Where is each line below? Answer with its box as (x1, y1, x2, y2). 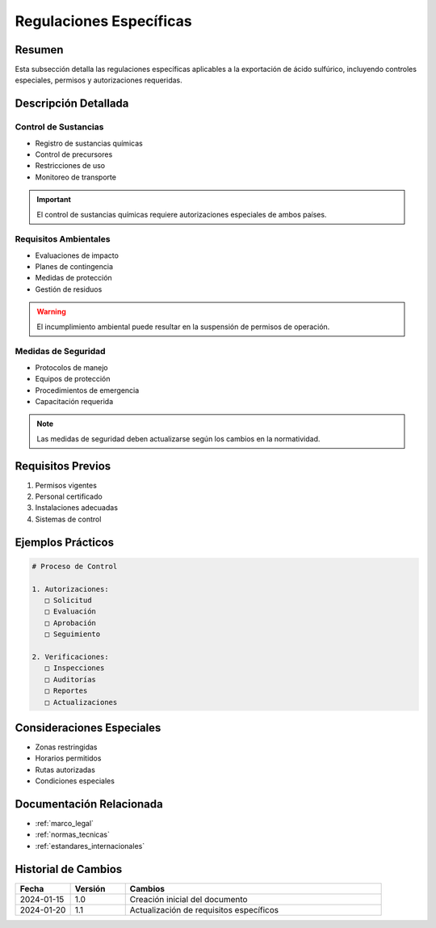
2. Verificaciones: (31, 652, 109, 661)
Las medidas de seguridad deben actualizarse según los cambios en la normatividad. (36, 433, 321, 444)
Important (36, 195, 72, 205)
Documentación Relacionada (15, 797, 163, 811)
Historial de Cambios (15, 862, 123, 876)
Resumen (15, 43, 64, 57)
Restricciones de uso (35, 161, 106, 171)
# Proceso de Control (31, 562, 118, 571)
